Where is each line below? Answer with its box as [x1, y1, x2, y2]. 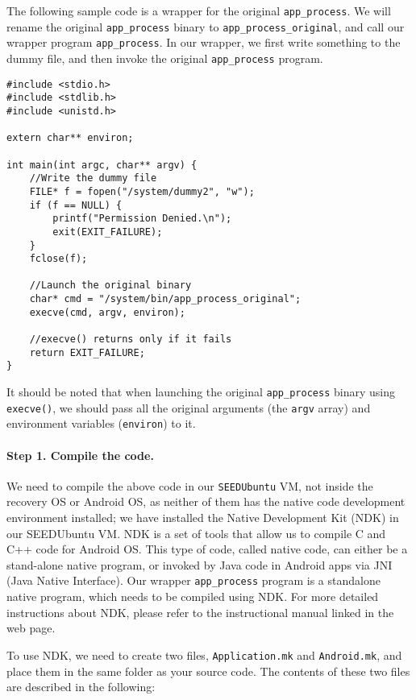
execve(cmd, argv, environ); [29, 306, 185, 318]
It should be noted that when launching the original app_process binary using [6, 383, 395, 400]
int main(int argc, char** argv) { [6, 159, 198, 171]
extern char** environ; [6, 132, 134, 144]
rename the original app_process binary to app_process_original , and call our [6, 18, 405, 35]
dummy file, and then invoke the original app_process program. [6, 49, 323, 66]
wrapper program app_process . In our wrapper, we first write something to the [6, 34, 401, 51]
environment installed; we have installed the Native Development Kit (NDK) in [6, 509, 399, 526]
